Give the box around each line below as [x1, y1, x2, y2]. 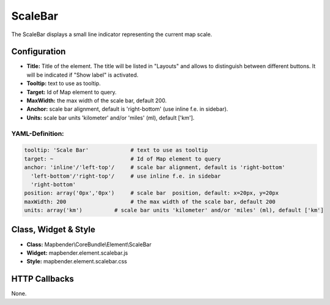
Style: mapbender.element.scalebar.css [26, 258, 128, 265]
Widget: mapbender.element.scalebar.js [26, 249, 128, 257]
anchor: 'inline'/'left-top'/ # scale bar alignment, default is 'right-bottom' [24, 164, 285, 171]
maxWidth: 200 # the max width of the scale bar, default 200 [24, 198, 276, 205]
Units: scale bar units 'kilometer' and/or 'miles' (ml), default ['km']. [26, 114, 195, 121]
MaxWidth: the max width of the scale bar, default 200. [26, 97, 167, 104]
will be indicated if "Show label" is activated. [26, 71, 139, 78]
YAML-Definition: [11, 129, 64, 138]
